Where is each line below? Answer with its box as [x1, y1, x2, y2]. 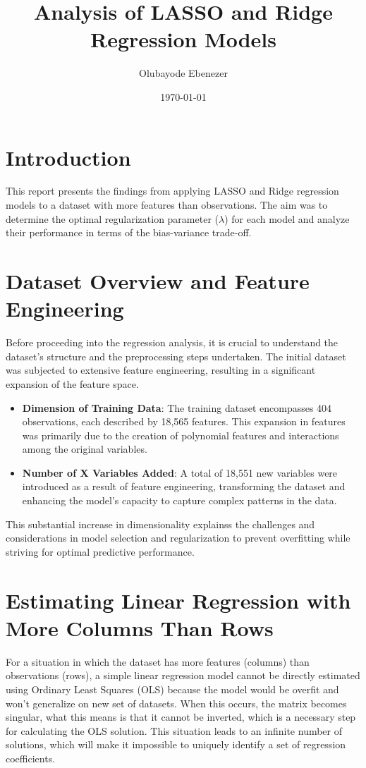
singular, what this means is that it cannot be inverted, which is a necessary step [6, 709, 356, 724]
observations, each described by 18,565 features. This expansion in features [22, 414, 346, 429]
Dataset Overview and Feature [6, 267, 310, 295]
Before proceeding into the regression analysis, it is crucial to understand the [6, 335, 338, 350]
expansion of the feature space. [6, 376, 139, 391]
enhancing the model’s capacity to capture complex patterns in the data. [22, 493, 337, 508]
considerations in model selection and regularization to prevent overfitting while [6, 530, 350, 545]
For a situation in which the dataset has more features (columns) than [6, 654, 310, 669]
